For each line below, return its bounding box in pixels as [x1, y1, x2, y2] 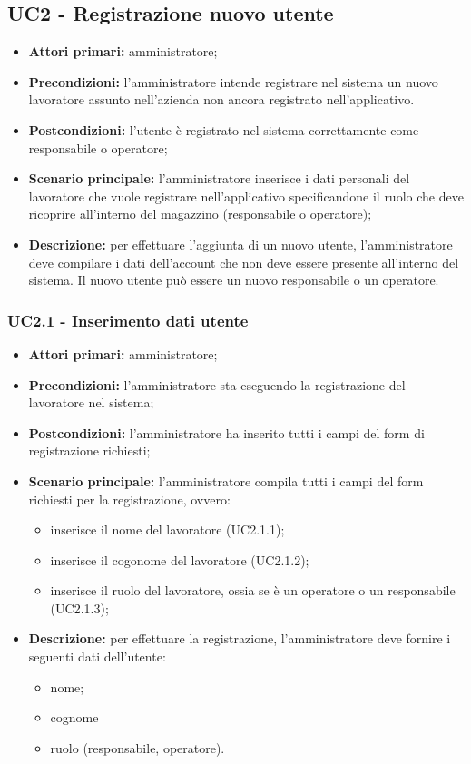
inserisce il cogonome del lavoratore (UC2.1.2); [50, 550, 309, 569]
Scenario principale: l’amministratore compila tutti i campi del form [28, 471, 424, 490]
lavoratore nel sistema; [28, 393, 154, 412]
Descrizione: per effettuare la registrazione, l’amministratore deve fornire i [28, 629, 451, 648]
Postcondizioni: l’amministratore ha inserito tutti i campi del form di [28, 423, 425, 442]
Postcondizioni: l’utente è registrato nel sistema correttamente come [28, 120, 419, 139]
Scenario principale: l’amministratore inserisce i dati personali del [28, 169, 410, 188]
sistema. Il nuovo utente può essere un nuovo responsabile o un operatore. [28, 270, 439, 289]
